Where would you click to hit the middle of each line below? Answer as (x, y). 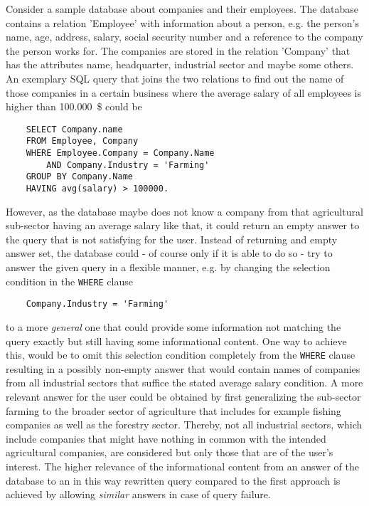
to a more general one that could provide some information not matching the (173, 326)
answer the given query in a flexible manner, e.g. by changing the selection (168, 267)
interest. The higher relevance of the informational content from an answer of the (182, 466)
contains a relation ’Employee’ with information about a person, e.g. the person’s (182, 22)
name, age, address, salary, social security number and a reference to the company (184, 37)
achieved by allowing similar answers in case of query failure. (138, 494)
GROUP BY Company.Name (79, 177)
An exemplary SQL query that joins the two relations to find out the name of (175, 78)
